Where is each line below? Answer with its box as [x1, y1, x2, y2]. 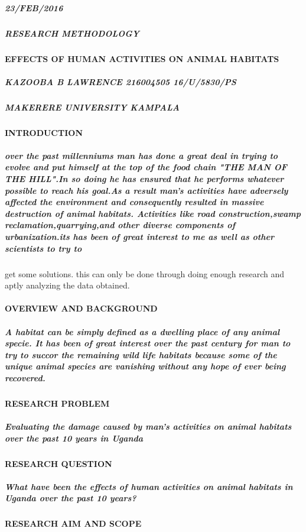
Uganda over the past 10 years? [5, 492, 136, 504]
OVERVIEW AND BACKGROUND [5, 302, 158, 314]
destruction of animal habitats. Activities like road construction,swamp [5, 207, 301, 219]
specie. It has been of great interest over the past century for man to [5, 337, 291, 349]
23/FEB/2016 [5, 1, 63, 14]
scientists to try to [5, 242, 82, 254]
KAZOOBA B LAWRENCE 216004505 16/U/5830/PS [5, 75, 236, 87]
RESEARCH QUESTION [5, 457, 112, 469]
